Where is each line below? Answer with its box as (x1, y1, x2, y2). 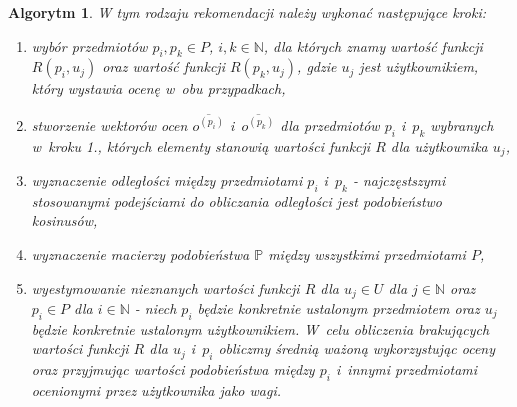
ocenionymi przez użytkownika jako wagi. (31, 379, 282, 400)
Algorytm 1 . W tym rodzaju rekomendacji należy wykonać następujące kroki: (8, 2, 486, 22)
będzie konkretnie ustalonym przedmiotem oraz (197, 297, 480, 318)
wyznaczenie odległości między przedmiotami (31, 169, 303, 190)
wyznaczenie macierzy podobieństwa (31, 243, 250, 264)
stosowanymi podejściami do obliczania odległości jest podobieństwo (31, 190, 443, 211)
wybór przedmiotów (31, 35, 148, 56)
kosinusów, (31, 210, 98, 231)
